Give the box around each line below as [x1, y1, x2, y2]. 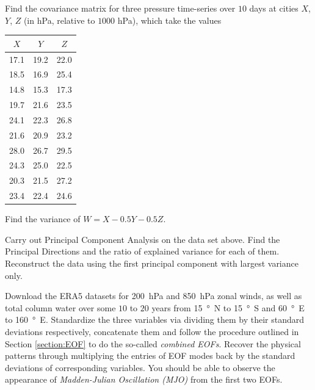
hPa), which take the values [117, 13, 222, 26]
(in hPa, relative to [23, 13, 95, 26]
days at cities [249, 2, 299, 14]
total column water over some [5, 301, 116, 314]
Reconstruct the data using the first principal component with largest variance [5, 257, 299, 269]
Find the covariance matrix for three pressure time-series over [5, 2, 236, 14]
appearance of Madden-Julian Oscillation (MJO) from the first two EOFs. [5, 373, 283, 386]
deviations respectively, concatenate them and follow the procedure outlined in [5, 325, 299, 338]
